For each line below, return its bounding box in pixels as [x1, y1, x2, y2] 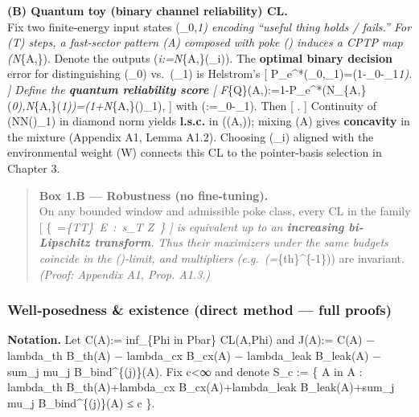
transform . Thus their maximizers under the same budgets [94, 234, 388, 251]
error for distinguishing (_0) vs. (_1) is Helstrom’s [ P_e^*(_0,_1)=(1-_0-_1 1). [7, 65, 413, 82]
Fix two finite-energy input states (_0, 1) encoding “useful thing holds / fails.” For [7, 18, 412, 35]
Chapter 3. [7, 159, 60, 176]
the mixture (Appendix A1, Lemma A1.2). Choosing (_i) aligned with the [7, 128, 374, 145]
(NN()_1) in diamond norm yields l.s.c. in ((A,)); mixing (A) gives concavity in [7, 112, 410, 129]
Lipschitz [39, 234, 90, 251]
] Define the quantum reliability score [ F [7, 80, 228, 97]
